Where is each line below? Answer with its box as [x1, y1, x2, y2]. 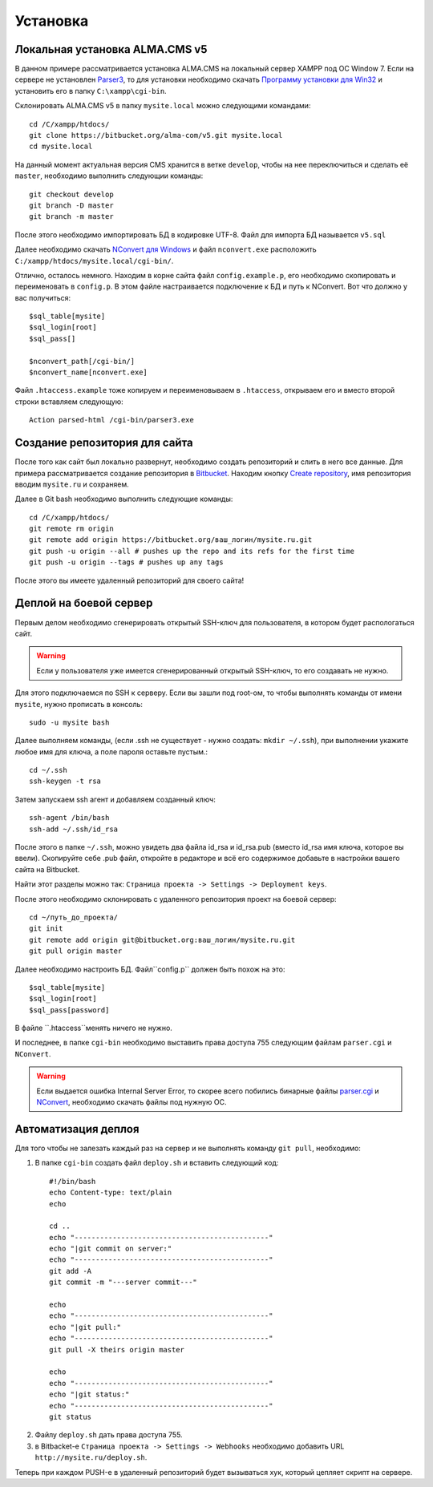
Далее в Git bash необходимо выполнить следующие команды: [14, 494, 233, 504]
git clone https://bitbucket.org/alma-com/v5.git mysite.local [29, 131, 283, 140]
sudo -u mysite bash [29, 717, 110, 727]
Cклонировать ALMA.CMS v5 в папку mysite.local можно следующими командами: [14, 101, 311, 111]
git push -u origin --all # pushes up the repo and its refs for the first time [29, 546, 355, 556]
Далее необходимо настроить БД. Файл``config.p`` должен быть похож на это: [14, 964, 285, 974]
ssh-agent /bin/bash [29, 814, 110, 822]
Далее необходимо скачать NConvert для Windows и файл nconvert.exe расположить [14, 244, 317, 254]
